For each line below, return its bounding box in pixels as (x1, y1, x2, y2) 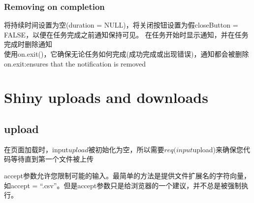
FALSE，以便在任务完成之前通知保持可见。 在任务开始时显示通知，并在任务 (4, 29, 249, 39)
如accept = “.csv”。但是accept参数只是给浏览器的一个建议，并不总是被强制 (4, 180, 242, 190)
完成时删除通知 (4, 39, 52, 49)
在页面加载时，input (4, 144, 68, 154)
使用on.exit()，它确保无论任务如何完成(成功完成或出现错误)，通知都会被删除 (4, 49, 249, 59)
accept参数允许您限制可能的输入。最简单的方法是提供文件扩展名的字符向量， (4, 170, 251, 180)
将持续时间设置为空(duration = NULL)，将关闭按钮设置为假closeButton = (4, 20, 238, 30)
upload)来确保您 (192, 144, 244, 154)
